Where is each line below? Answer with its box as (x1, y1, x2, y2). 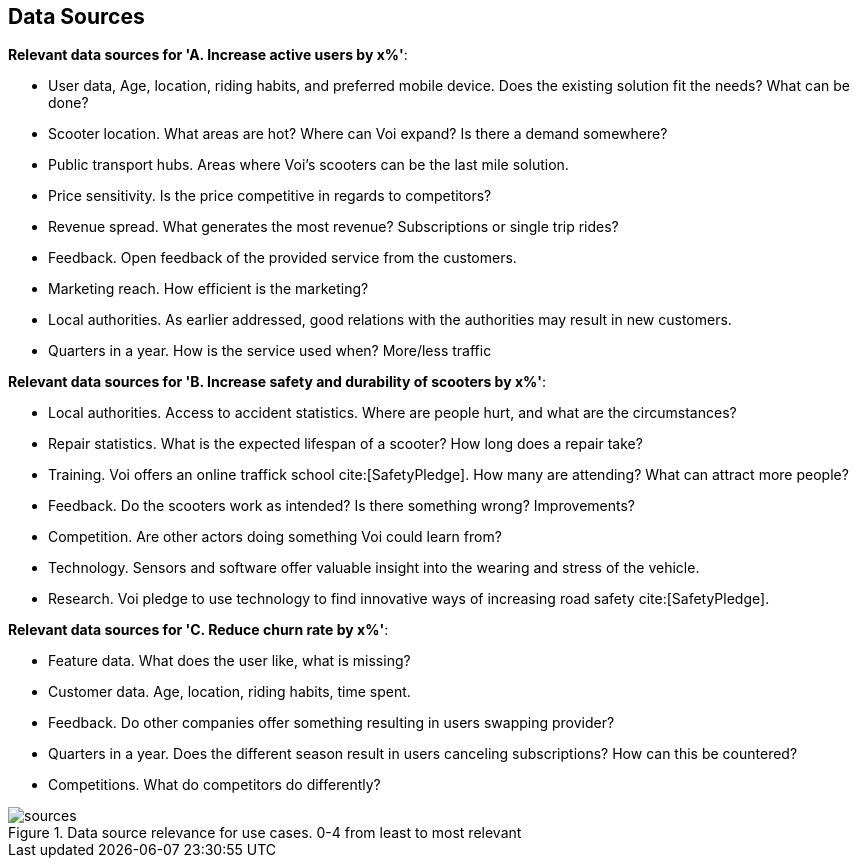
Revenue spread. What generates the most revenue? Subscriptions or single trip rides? (48, 218, 619, 236)
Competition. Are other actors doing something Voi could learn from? (48, 528, 502, 546)
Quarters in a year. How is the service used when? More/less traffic (48, 342, 492, 360)
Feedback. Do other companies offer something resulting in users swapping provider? (48, 714, 615, 732)
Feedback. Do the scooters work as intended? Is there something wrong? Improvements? (48, 497, 635, 515)
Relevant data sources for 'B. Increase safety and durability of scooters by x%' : (8, 373, 547, 391)
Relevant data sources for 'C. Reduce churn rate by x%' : (8, 621, 389, 639)
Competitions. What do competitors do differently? (48, 776, 381, 794)
